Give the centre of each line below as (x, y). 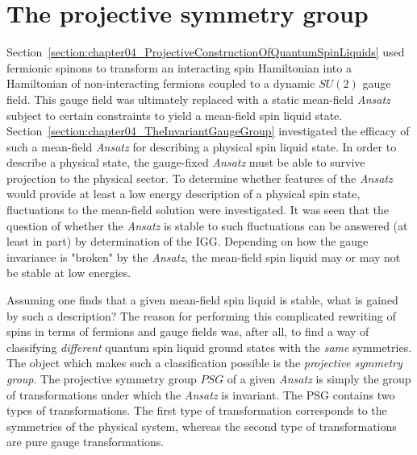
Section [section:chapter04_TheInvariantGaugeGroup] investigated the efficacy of (208, 131)
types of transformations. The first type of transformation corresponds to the (197, 410)
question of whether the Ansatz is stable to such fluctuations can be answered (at (207, 225)
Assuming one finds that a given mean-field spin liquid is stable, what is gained (202, 300)
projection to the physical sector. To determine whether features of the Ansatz (200, 178)
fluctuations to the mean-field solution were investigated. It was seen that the (198, 210)
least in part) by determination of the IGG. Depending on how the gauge (188, 241)
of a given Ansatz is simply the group (319, 378)
